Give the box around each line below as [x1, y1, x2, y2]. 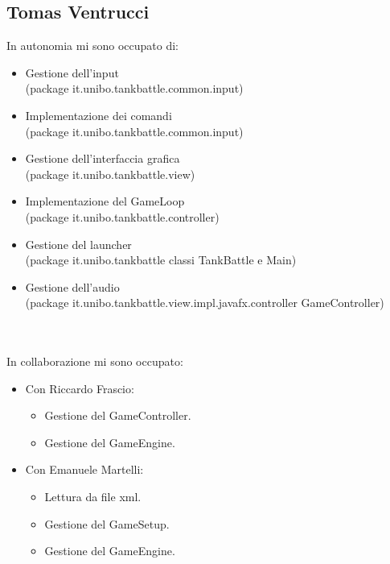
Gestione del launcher [25, 235, 132, 252]
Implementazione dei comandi [25, 106, 172, 123]
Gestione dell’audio [25, 278, 120, 295]
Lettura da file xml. [44, 488, 142, 505]
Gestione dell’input [25, 64, 119, 81]
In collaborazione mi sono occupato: [6, 353, 183, 370]
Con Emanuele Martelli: [25, 461, 144, 478]
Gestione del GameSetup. [44, 515, 170, 532]
